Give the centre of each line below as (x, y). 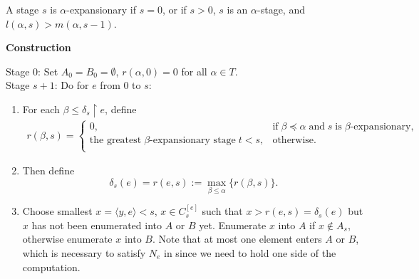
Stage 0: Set (32, 71)
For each (41, 109)
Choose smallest (57, 211)
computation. (51, 267)
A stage (22, 9)
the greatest (115, 141)
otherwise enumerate (67, 239)
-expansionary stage (193, 141)
